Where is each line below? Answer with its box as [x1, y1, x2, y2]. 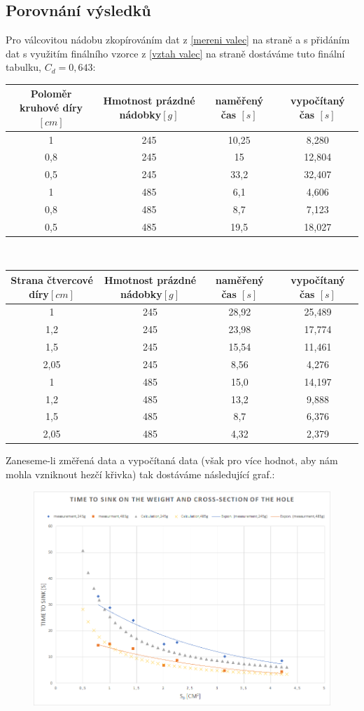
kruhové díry [20, 100, 83, 115]
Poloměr [30, 86, 72, 101]
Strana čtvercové [10, 272, 93, 287]
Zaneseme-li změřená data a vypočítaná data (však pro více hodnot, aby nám [6, 453, 338, 468]
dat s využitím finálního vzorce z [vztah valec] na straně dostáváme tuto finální [6, 46, 345, 60]
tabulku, [6, 60, 41, 74]
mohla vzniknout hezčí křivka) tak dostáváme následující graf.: [6, 466, 275, 481]
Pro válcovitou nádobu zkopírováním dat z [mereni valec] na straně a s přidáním [6, 32, 350, 47]
